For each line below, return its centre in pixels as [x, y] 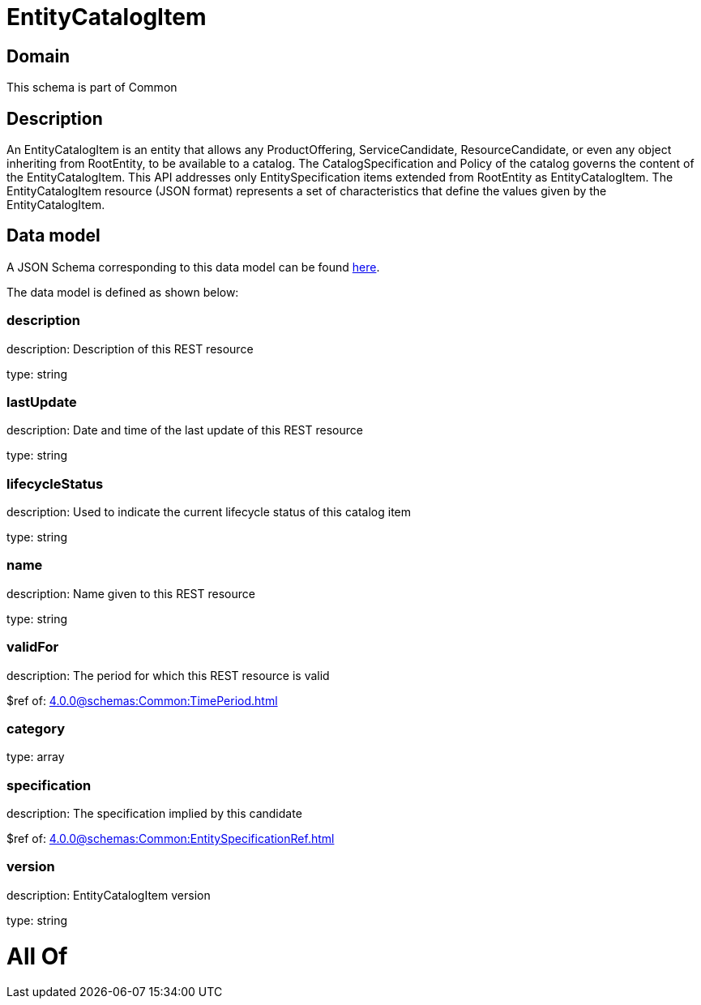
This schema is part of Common [92, 88]
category [36, 728]
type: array [36, 757]
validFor [33, 647]
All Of [37, 956]
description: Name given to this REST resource [131, 593]
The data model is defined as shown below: [123, 292]
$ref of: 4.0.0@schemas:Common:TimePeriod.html [142, 700]
